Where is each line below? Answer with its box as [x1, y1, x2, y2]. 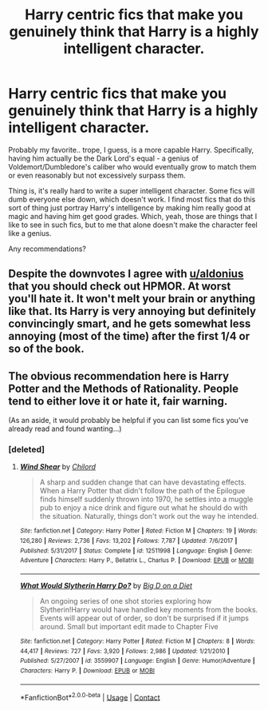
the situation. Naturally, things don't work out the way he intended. [39, 512, 259, 521]
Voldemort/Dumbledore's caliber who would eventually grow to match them [8, 162, 257, 171]
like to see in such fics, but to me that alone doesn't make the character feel [8, 220, 258, 229]
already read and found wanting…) [8, 424, 122, 433]
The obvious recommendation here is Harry [8, 369, 230, 383]
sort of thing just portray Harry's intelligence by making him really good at [8, 202, 251, 213]
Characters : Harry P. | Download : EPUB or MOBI [19, 667, 156, 675]
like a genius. [8, 228, 52, 237]
